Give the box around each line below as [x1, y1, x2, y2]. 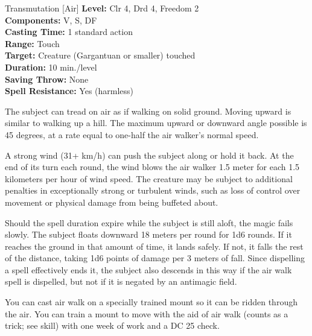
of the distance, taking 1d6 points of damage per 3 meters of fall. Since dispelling [5, 252, 305, 264]
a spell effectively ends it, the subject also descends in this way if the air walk [5, 263, 292, 276]
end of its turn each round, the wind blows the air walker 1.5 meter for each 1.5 [5, 160, 300, 173]
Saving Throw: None [5, 72, 89, 85]
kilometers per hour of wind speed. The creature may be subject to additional [5, 172, 293, 185]
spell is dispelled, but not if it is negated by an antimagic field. [5, 275, 237, 288]
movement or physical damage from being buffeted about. [5, 195, 218, 208]
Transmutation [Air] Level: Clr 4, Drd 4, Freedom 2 [5, 2, 199, 14]
